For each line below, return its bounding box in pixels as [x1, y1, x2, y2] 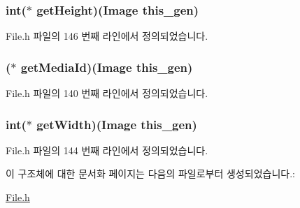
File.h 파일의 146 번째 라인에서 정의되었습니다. [6, 29, 208, 43]
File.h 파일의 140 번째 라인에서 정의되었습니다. [6, 86, 208, 101]
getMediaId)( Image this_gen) [20, 58, 193, 75]
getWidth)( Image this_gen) [36, 115, 197, 133]
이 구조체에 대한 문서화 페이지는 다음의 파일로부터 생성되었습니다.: [6, 166, 295, 181]
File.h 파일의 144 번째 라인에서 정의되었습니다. [6, 142, 208, 157]
